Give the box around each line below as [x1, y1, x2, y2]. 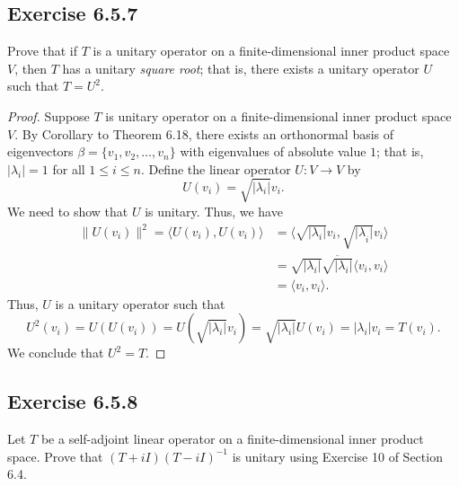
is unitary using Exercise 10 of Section [232, 446, 443, 465]
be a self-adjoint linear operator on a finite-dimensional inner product [40, 429, 424, 448]
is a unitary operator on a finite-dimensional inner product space [93, 41, 450, 60]
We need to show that [7, 201, 128, 220]
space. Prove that [7, 446, 103, 465]
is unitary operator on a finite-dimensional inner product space [105, 106, 452, 125]
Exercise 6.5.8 [7, 387, 138, 415]
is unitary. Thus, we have [145, 201, 283, 220]
